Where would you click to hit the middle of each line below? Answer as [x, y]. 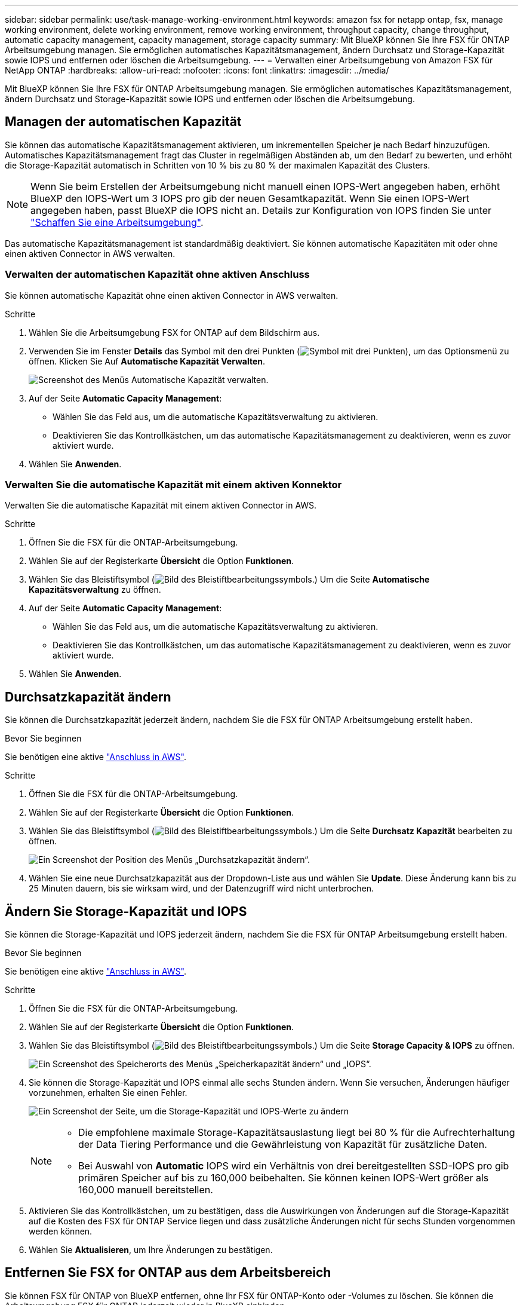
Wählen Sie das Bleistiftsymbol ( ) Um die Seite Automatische [229, 580]
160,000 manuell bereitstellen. [146, 1190]
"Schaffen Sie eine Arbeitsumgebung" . [117, 222]
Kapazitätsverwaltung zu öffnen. [95, 590]
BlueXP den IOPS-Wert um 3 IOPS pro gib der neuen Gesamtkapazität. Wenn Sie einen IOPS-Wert [250, 198]
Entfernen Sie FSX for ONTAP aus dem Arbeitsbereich [168, 1273]
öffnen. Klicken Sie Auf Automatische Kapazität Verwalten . [147, 361]
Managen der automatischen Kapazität [123, 122]
